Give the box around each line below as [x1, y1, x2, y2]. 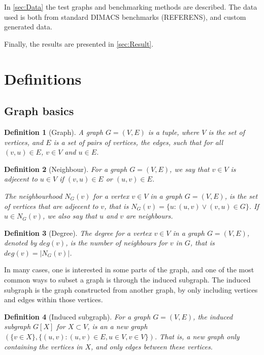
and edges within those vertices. [4, 294, 103, 305]
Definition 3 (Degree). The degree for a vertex [4, 227, 152, 238]
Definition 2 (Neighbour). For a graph [4, 163, 127, 174]
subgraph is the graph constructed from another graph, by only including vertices [4, 284, 258, 295]
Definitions [4, 68, 82, 89]
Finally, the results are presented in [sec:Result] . [4, 38, 154, 49]
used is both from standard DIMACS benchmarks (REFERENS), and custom [4, 11, 246, 22]
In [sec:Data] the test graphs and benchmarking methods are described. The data [4, 2, 257, 12]
